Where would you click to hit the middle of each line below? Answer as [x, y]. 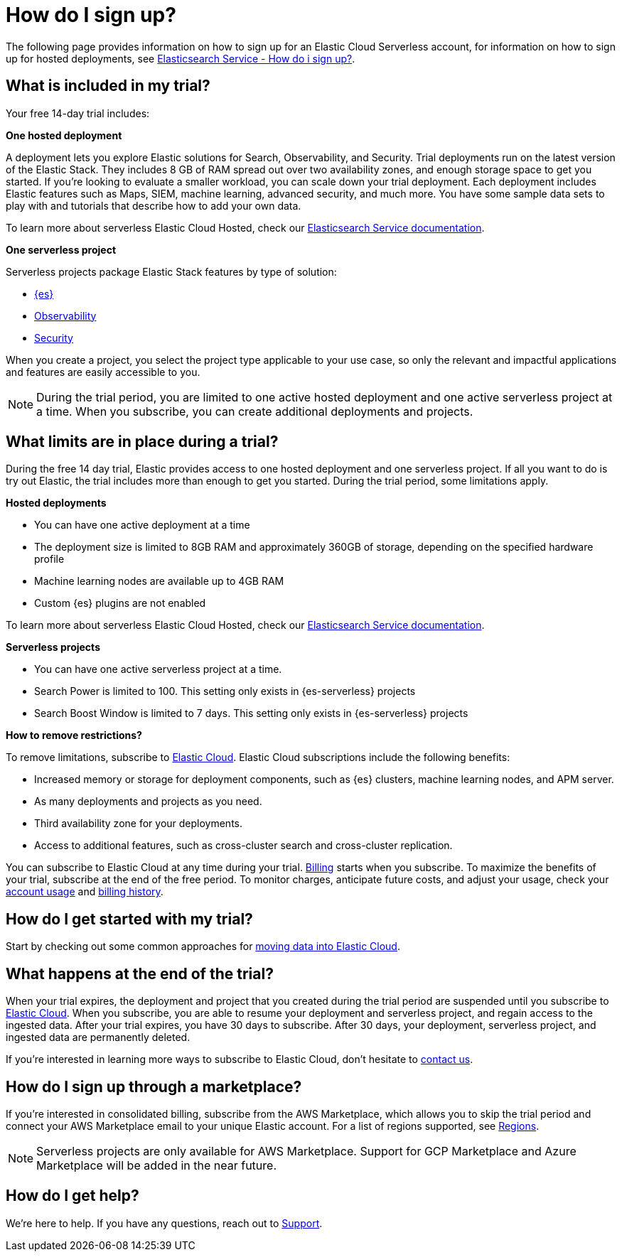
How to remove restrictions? [74, 735]
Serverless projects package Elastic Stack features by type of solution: [171, 271]
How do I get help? [73, 1196]
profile [49, 559]
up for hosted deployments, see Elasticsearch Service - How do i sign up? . [181, 58]
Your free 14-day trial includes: [78, 113]
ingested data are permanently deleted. [98, 1037]
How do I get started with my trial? [129, 919]
